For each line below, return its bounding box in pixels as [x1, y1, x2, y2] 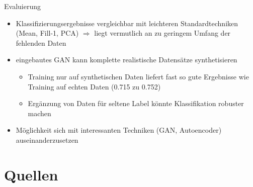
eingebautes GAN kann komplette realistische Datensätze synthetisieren [16, 54, 237, 65]
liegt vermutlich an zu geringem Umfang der [94, 28, 231, 38]
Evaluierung [4, 1, 41, 11]
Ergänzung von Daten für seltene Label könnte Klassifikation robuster [28, 98, 244, 109]
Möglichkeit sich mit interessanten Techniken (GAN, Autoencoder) [16, 125, 222, 135]
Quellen [4, 164, 58, 184]
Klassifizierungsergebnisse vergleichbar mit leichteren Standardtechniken [16, 18, 238, 28]
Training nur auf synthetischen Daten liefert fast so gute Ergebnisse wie [28, 71, 249, 81]
